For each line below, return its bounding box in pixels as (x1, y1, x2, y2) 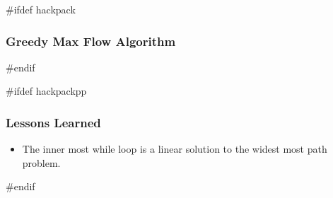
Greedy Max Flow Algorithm (6, 32, 176, 49)
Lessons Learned (6, 113, 101, 131)
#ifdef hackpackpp (6, 83, 87, 98)
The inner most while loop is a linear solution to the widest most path (22, 141, 327, 156)
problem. (22, 155, 61, 170)
